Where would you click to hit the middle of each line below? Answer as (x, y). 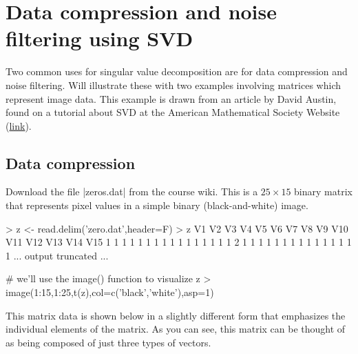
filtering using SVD (99, 38)
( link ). (19, 125)
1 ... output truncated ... (57, 255)
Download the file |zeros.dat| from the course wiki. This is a (132, 191)
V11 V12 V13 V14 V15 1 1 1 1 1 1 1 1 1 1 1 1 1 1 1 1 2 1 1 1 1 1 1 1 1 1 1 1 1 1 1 (179, 242)
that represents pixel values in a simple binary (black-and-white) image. (157, 205)
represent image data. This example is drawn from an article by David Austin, (171, 98)
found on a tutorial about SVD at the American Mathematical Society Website (173, 112)
